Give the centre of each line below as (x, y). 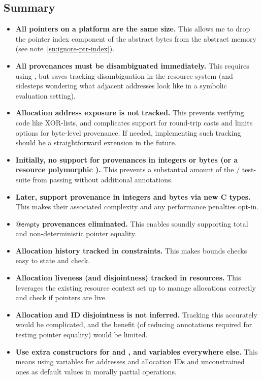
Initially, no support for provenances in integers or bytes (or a (127, 159)
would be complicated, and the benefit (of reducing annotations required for (134, 324)
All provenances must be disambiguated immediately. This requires (132, 65)
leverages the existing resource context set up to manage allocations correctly (136, 287)
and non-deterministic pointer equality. (76, 233)
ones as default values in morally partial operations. (96, 371)
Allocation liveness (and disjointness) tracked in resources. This (128, 278)
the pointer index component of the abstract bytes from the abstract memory (136, 38)
